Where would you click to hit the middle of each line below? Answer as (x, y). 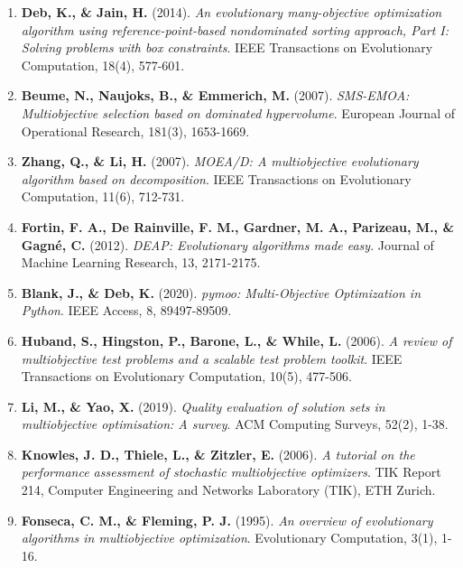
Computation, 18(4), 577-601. (103, 65)
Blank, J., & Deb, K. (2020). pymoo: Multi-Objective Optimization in (221, 292)
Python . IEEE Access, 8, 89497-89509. (126, 310)
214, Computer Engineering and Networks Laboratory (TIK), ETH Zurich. (228, 490)
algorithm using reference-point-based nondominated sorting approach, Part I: (235, 29)
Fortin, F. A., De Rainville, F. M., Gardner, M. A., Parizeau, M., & (237, 226)
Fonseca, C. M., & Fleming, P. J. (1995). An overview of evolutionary (227, 520)
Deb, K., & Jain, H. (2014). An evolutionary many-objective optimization (231, 12)
